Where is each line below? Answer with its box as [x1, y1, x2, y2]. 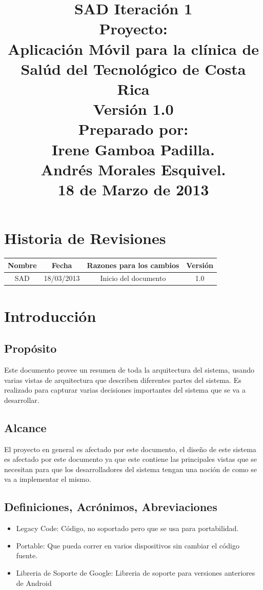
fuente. [16, 550, 38, 561]
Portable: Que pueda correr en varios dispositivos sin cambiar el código [16, 540, 239, 551]
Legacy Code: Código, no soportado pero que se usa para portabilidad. [16, 523, 239, 534]
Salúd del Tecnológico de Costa [21, 58, 246, 79]
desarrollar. [4, 394, 39, 405]
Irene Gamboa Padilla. [52, 138, 215, 159]
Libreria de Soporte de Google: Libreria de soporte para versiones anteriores [16, 567, 255, 578]
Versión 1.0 [93, 98, 174, 119]
